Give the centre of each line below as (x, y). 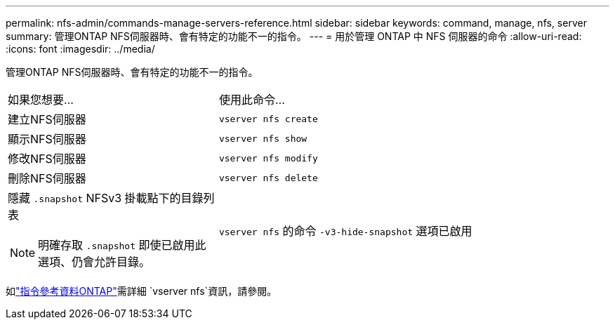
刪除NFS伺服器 (47, 178)
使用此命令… (252, 100)
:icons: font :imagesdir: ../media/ (80, 49)
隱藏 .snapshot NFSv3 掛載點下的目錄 (106, 198)
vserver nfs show (263, 138)
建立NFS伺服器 (47, 119)
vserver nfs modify (268, 158)
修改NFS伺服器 (47, 159)
